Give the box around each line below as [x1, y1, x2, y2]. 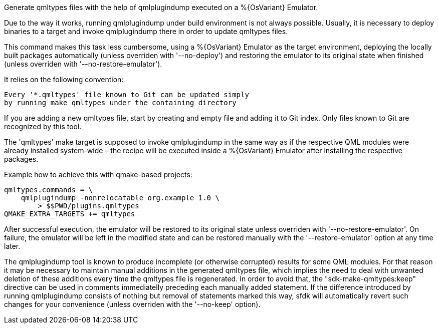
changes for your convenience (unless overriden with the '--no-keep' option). [4, 300, 261, 308]
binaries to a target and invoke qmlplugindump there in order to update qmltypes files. [4, 27, 288, 36]
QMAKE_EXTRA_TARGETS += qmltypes [4, 210, 135, 218]
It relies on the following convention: [4, 75, 124, 84]
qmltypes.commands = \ [4, 186, 93, 194]
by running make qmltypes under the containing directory [4, 99, 237, 107]
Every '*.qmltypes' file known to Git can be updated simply [4, 91, 249, 99]
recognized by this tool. [4, 122, 82, 131]
